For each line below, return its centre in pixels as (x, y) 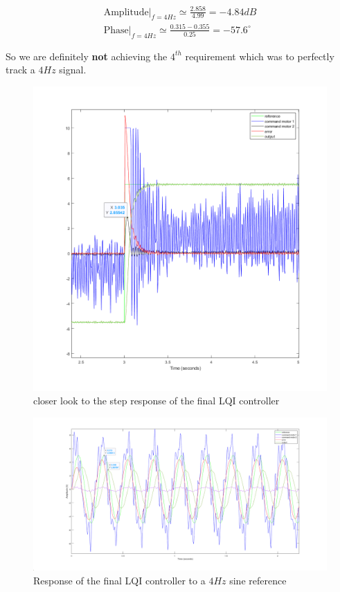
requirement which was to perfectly (260, 56)
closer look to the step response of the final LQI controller (156, 401)
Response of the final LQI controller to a (119, 580)
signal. (73, 70)
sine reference (258, 580)
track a (20, 70)
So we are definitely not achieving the (87, 56)
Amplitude (126, 12)
